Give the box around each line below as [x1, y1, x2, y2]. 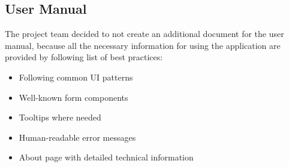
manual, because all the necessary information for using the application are [5, 39, 281, 51]
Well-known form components [19, 91, 128, 103]
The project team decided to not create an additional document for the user [5, 27, 284, 40]
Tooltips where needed [19, 111, 101, 123]
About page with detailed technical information [19, 151, 194, 163]
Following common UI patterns [19, 70, 133, 83]
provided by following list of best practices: [5, 51, 163, 63]
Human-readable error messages [19, 131, 136, 143]
